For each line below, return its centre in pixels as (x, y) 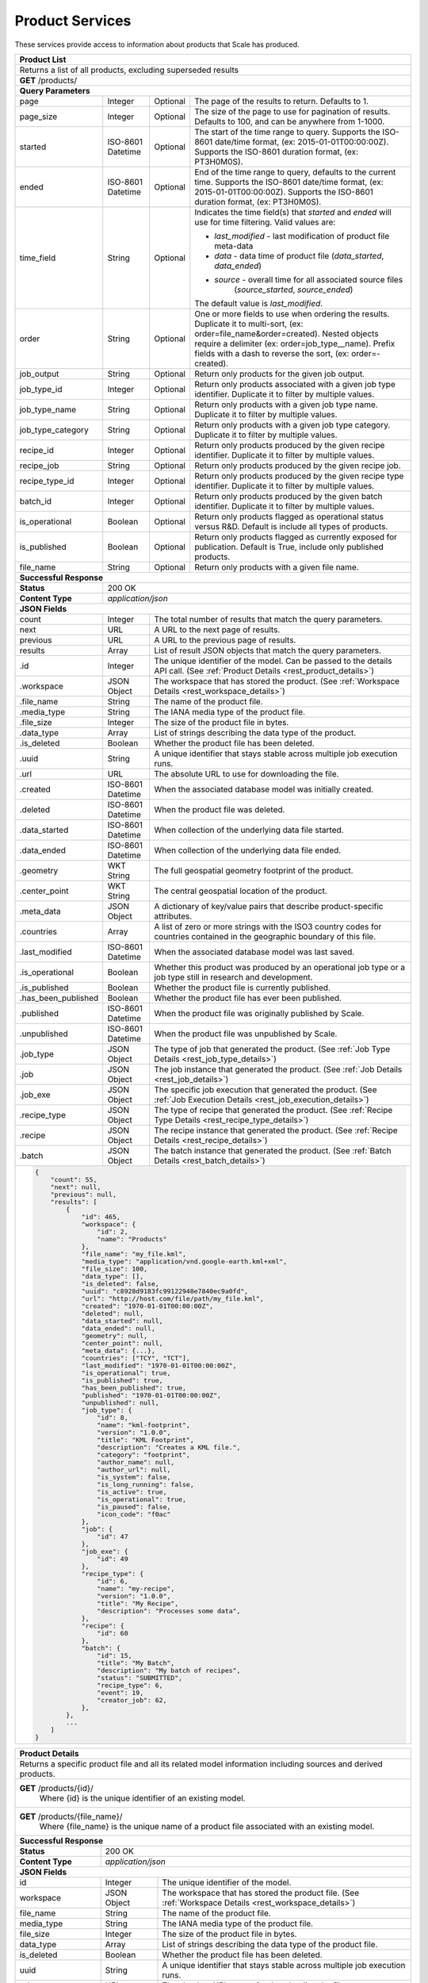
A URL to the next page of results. (217, 629)
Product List (43, 59)
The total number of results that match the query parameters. (269, 619)
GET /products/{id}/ (57, 1788)
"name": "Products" (132, 1239)
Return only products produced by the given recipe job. (298, 466)
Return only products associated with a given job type (295, 384)
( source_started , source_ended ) (294, 290)
